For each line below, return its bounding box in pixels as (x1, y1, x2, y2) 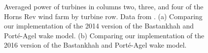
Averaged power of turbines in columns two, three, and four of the (4, 1, 204, 11)
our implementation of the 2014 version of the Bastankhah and (4, 21, 194, 31)
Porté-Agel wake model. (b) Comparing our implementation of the (4, 30, 205, 40)
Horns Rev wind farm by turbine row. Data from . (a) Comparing (4, 11, 203, 21)
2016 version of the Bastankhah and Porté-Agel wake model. (4, 40, 187, 50)
